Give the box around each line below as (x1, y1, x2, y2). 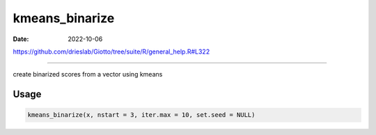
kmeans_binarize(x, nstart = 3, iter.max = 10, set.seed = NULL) (27, 111, 256, 119)
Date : (13, 35, 29, 43)
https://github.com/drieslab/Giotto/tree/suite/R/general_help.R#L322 (13, 47, 210, 56)
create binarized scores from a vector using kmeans (13, 70, 163, 79)
